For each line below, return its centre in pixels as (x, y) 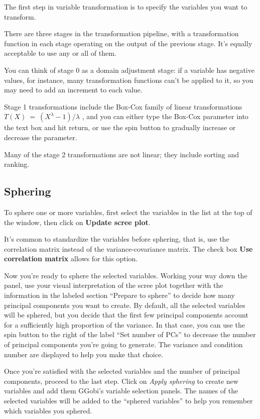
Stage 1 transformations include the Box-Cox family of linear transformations (123, 106)
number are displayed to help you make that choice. (84, 354)
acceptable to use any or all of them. (60, 53)
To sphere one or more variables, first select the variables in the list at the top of (128, 212)
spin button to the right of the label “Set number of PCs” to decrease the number (130, 334)
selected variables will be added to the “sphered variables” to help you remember (128, 401)
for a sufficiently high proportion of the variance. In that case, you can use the (124, 324)
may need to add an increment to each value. (73, 90)
